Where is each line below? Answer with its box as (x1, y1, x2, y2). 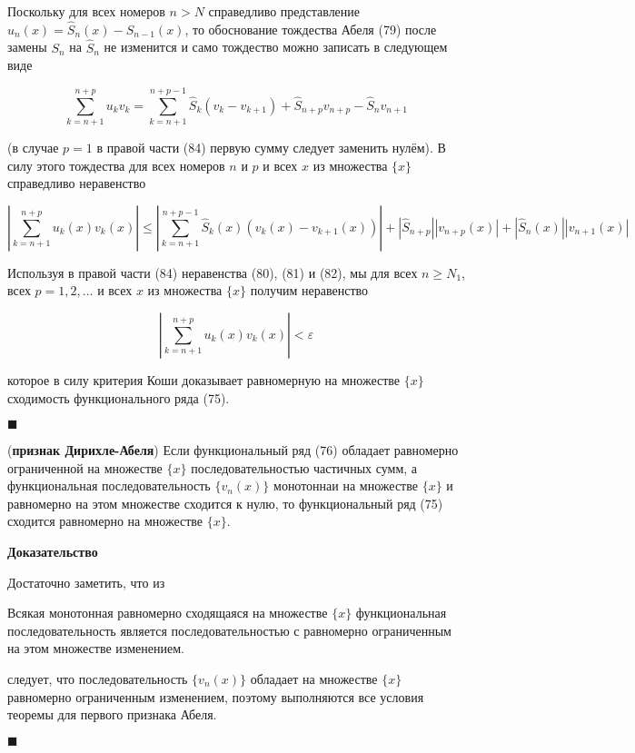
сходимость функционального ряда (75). (7, 388, 230, 407)
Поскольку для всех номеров (7, 2, 165, 20)
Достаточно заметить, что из (7, 572, 165, 591)
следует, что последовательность (7, 669, 188, 689)
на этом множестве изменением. (7, 639, 184, 658)
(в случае (7, 137, 59, 156)
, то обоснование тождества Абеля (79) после (184, 19, 437, 38)
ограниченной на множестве (7, 458, 163, 477)
